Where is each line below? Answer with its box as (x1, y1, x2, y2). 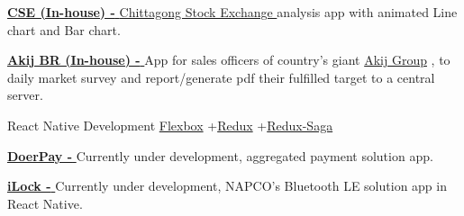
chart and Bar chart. (7, 20, 121, 39)
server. (7, 85, 43, 104)
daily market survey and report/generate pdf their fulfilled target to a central (7, 67, 435, 86)
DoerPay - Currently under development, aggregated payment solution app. (7, 146, 433, 165)
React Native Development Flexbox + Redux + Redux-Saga (7, 115, 333, 134)
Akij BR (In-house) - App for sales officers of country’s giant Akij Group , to (7, 50, 450, 69)
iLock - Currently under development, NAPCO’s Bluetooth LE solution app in (7, 176, 447, 195)
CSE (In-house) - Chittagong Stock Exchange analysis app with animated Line (7, 3, 458, 21)
